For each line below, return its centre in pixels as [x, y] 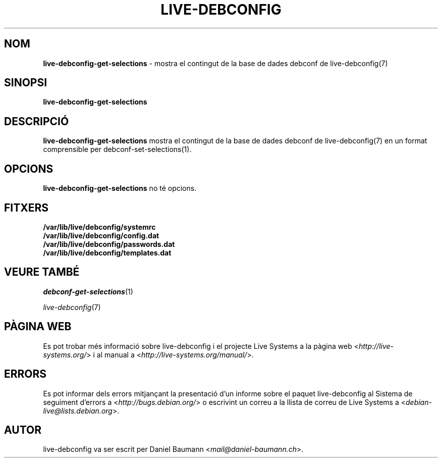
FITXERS [26, 208]
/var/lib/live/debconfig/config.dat [101, 235]
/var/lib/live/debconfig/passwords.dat [109, 244]
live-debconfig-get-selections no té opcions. [120, 188]
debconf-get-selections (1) [88, 291]
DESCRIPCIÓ [37, 121]
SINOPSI [26, 83]
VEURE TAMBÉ [42, 272]
